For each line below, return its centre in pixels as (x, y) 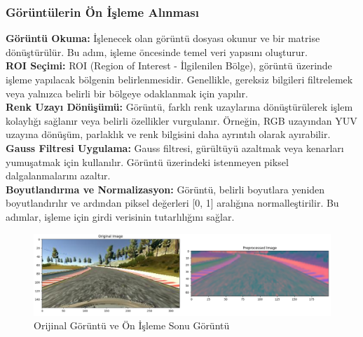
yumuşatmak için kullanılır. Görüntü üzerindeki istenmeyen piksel (147, 161)
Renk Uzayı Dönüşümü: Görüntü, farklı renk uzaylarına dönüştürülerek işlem (179, 107)
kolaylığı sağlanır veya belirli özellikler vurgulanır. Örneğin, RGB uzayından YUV (181, 120)
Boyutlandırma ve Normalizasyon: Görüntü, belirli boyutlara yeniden (165, 189)
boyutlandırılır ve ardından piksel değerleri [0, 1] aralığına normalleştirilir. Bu (172, 203)
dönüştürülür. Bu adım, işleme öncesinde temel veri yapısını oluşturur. (157, 51)
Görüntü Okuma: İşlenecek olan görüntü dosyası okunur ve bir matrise (163, 38)
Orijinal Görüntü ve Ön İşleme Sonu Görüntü (132, 325)
